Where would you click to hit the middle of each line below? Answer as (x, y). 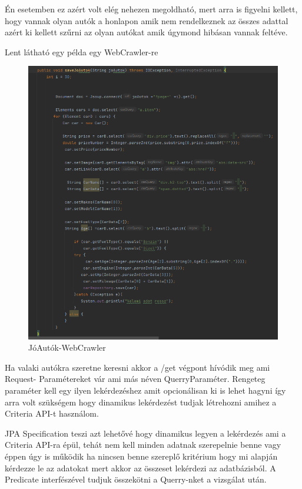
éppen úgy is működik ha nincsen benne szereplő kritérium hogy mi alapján (141, 456)
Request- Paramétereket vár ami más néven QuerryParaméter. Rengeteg (135, 379)
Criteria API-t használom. (52, 413)
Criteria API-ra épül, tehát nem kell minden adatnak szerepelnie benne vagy (143, 445)
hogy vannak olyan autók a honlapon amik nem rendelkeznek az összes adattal (147, 20)
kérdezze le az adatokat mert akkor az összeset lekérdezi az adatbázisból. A (140, 468)
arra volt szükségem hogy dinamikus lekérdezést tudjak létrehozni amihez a (141, 402)
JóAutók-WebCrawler (67, 347)
